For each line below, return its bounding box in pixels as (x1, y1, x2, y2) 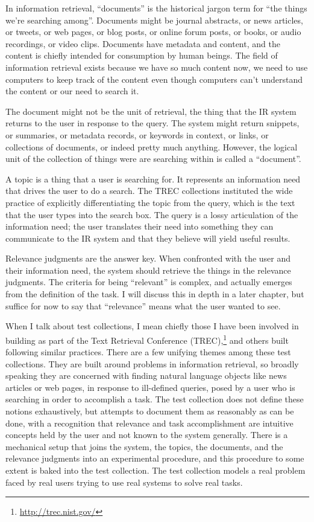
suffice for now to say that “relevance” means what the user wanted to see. (5, 299, 281, 312)
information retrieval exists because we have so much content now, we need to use (5, 60, 308, 73)
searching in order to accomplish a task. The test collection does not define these (5, 393, 304, 405)
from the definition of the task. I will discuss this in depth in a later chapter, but (5, 288, 304, 300)
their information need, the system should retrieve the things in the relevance (5, 263, 291, 276)
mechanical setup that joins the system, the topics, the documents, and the (5, 440, 283, 453)
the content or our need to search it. (5, 85, 139, 97)
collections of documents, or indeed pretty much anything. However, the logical (5, 140, 298, 153)
